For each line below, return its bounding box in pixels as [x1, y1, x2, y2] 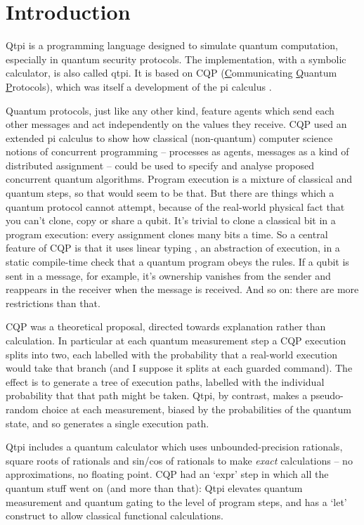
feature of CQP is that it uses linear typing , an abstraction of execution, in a [6, 240, 340, 255]
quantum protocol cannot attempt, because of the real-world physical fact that [6, 199, 345, 214]
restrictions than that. [6, 295, 100, 310]
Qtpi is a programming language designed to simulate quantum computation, [6, 38, 338, 53]
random [6, 401, 39, 416]
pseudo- [310, 388, 344, 403]
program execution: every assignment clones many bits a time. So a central [6, 226, 328, 241]
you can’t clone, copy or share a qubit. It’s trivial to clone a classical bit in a [6, 213, 336, 228]
